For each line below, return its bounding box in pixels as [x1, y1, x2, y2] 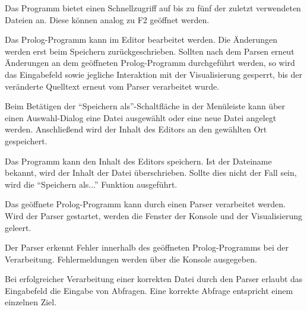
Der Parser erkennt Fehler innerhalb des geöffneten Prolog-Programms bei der [5, 241, 289, 254]
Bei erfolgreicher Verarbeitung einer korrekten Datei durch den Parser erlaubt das [5, 273, 303, 285]
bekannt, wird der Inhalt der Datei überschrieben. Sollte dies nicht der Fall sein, [5, 166, 297, 179]
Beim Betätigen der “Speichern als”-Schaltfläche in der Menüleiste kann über [5, 100, 286, 112]
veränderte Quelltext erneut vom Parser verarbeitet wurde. [5, 80, 220, 92]
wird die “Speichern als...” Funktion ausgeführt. [5, 178, 178, 190]
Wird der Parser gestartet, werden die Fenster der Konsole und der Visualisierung [5, 209, 302, 222]
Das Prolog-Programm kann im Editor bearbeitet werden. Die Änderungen [5, 33, 278, 46]
